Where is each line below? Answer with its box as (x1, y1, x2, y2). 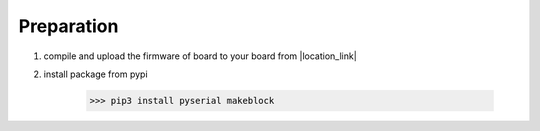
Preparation (18, 15, 119, 37)
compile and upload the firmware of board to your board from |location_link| (43, 50, 357, 62)
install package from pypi (43, 68, 149, 80)
